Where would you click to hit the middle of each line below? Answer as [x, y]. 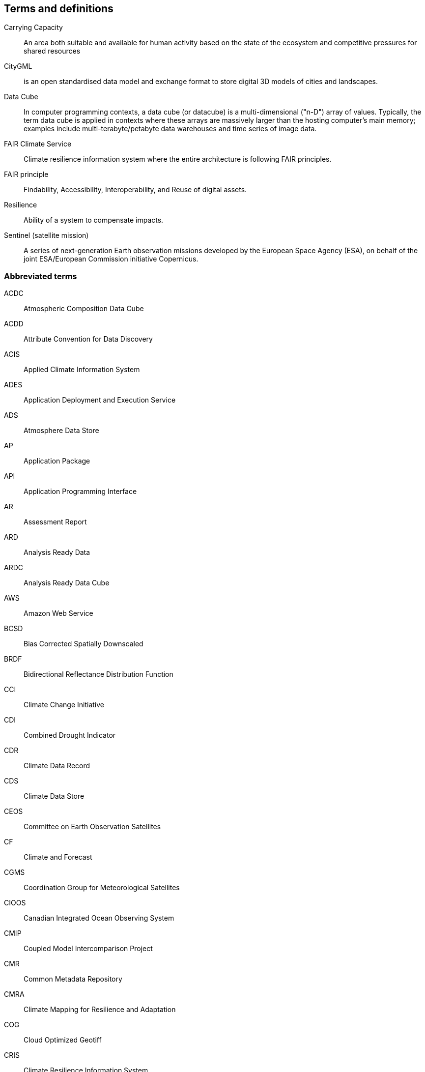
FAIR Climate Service [38, 144]
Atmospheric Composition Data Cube [84, 309]
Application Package [57, 461]
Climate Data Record [57, 766]
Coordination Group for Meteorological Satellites [102, 888]
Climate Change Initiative [64, 705]
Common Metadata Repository [73, 979]
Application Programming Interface [80, 492]
